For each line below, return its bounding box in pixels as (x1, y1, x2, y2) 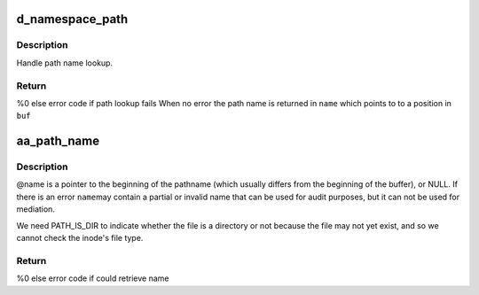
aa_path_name (16, 134, 100, 149)
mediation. (16, 204, 55, 214)
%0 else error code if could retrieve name (16, 273, 169, 283)
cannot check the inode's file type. (16, 233, 144, 244)
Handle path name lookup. (16, 58, 114, 68)
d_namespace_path (16, 12, 129, 27)
